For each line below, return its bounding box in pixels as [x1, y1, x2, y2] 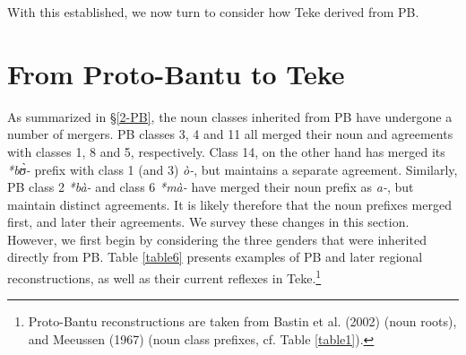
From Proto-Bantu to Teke [7, 55, 345, 91]
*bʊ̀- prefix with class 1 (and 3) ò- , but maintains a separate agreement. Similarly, [7, 160, 458, 178]
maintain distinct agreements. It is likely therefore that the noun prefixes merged [7, 195, 452, 213]
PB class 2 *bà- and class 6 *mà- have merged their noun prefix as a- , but [7, 177, 414, 196]
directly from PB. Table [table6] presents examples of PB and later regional [7, 247, 423, 266]
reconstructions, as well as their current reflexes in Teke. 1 [7, 266, 322, 287]
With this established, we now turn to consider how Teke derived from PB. [7, 3, 419, 21]
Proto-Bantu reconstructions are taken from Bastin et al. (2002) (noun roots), [28, 312, 457, 331]
